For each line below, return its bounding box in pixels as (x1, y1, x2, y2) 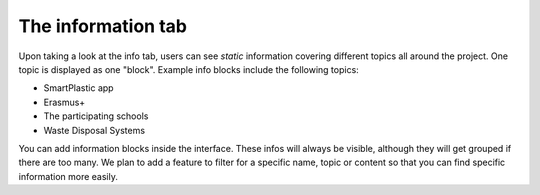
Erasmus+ (43, 96, 86, 108)
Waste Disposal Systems (43, 124, 145, 136)
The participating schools (43, 110, 149, 122)
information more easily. (18, 170, 119, 182)
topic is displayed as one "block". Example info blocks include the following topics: (18, 63, 359, 75)
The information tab (18, 15, 187, 37)
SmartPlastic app (43, 82, 114, 94)
